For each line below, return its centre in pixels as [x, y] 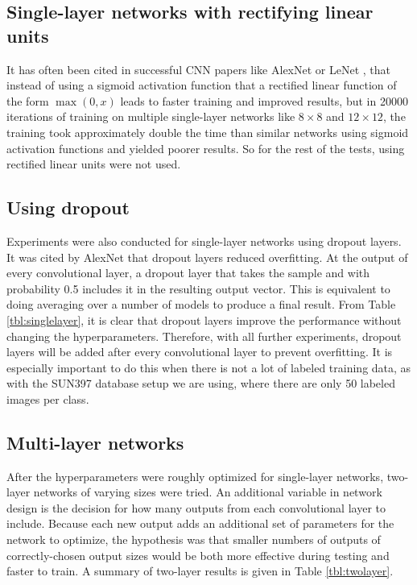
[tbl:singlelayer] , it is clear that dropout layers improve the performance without [204, 319]
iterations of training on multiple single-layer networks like [151, 116]
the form [28, 100]
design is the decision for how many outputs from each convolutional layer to [196, 507]
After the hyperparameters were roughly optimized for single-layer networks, [195, 476]
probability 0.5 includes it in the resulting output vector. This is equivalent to [198, 288]
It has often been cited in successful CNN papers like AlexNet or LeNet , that [199, 69]
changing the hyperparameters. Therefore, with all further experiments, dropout [204, 336]
